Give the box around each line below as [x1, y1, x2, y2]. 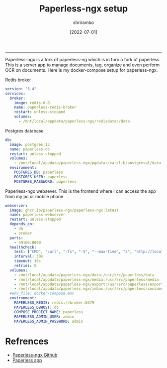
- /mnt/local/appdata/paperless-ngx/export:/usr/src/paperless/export [14, 282, 164, 287]
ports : [9, 235, 23, 241]
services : [5, 91, 26, 96]
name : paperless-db [9, 146, 50, 152]
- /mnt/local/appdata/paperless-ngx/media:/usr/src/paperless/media [14, 277, 159, 282]
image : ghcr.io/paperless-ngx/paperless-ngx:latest [9, 208, 119, 213]
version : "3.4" [5, 86, 37, 91]
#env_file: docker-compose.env [9, 291, 75, 296]
